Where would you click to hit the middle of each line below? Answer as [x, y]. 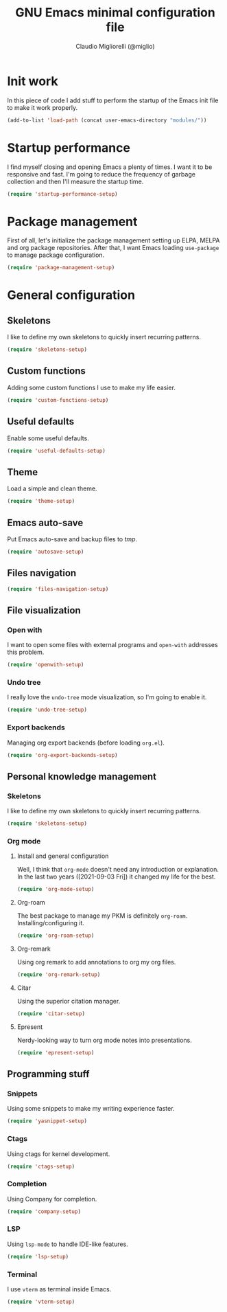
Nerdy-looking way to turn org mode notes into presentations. [104, 1040]
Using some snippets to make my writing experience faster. [91, 1109]
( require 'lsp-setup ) [38, 1256]
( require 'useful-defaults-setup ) [57, 451]
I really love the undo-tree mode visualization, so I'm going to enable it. [107, 697]
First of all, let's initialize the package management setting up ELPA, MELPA [113, 240]
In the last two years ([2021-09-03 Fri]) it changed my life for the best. [116, 876]
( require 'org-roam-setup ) [56, 936]
